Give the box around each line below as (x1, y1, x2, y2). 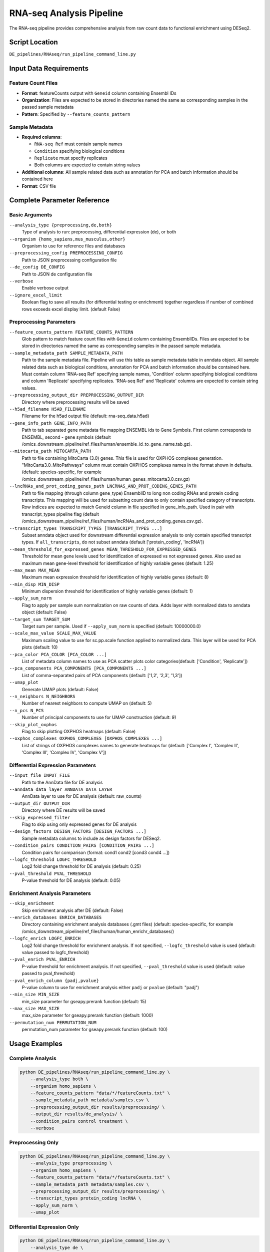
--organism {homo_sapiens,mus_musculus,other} (9, 236, 125, 242)
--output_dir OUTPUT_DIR (9, 800, 70, 806)
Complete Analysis (9, 1055, 57, 1062)
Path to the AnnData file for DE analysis (21, 779, 103, 785)
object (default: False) (21, 609, 67, 615)
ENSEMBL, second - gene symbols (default (21, 434, 111, 440)
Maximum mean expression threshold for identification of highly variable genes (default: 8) (21, 574, 209, 580)
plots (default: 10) (21, 644, 58, 651)
